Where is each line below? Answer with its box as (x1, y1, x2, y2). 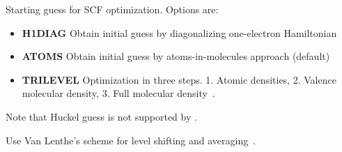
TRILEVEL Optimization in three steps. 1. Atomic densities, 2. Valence (22, 72, 336, 86)
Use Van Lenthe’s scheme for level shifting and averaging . (6, 132, 256, 147)
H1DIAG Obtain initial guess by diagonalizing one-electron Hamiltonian (22, 25, 337, 40)
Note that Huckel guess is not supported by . (6, 109, 197, 123)
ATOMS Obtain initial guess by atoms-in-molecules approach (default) (22, 49, 330, 63)
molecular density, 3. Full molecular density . (22, 86, 215, 100)
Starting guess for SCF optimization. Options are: (6, 2, 219, 16)
